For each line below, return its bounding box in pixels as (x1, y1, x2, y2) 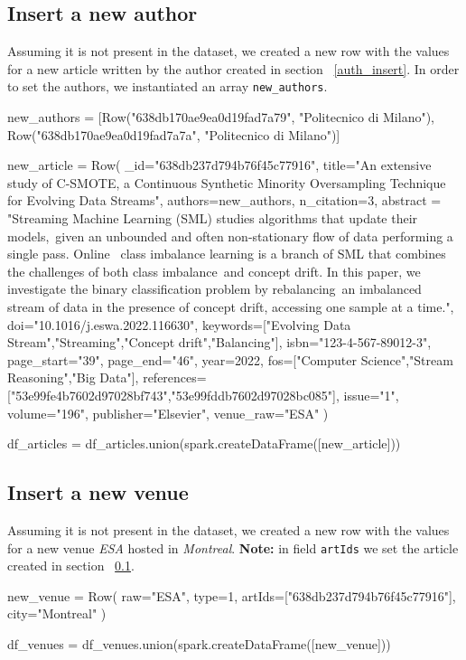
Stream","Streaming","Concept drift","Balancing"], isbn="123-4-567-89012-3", (7, 333, 432, 352)
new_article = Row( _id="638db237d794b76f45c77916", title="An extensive (7, 156, 432, 174)
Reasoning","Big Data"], (7, 368, 139, 387)
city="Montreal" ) (7, 604, 107, 623)
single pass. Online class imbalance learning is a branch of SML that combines (7, 244, 446, 263)
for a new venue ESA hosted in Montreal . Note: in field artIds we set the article (7, 538, 459, 557)
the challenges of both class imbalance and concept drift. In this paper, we (7, 261, 421, 280)
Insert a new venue (7, 478, 189, 506)
